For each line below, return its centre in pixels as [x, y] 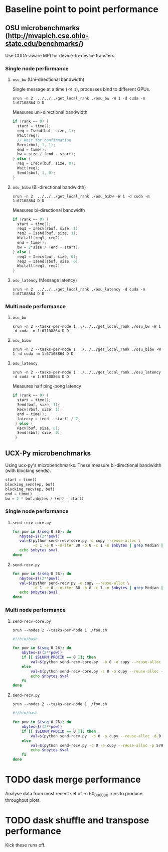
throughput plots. [23, 800]
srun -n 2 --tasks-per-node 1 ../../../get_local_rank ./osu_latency [87, 372]
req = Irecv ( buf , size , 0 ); [47, 164]
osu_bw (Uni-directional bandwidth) [48, 79]
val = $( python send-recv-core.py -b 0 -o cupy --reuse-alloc [96, 662]
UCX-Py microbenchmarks [48, 453]
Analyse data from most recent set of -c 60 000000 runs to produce [74, 794]
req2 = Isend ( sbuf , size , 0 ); [49, 261]
